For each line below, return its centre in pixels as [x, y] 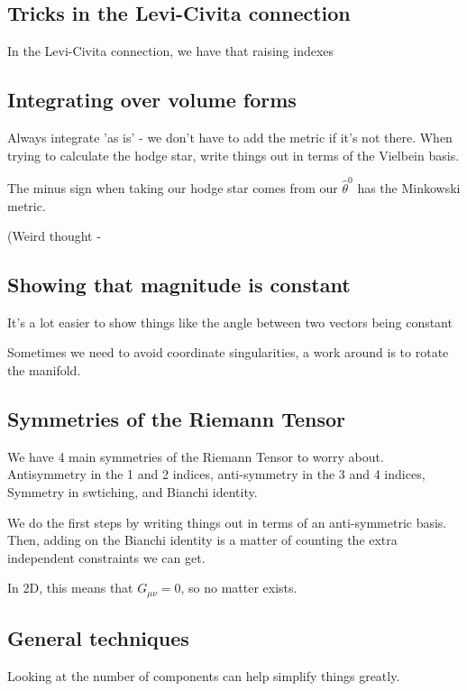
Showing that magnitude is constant [179, 285]
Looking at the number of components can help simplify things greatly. [204, 676]
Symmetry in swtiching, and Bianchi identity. [133, 492]
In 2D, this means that [70, 588]
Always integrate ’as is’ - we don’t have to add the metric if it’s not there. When [230, 137]
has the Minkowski [409, 187]
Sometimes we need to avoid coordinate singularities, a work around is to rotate [228, 352]
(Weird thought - [54, 236]
